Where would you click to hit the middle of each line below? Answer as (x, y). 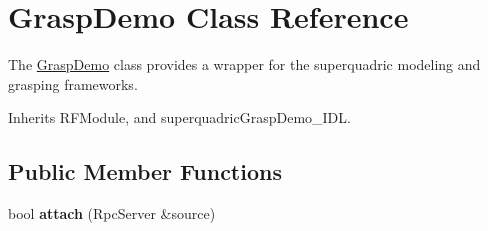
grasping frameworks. (73, 83)
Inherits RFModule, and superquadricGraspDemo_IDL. (179, 117)
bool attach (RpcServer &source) (112, 213)
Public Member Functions (145, 171)
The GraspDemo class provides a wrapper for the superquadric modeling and (244, 64)
